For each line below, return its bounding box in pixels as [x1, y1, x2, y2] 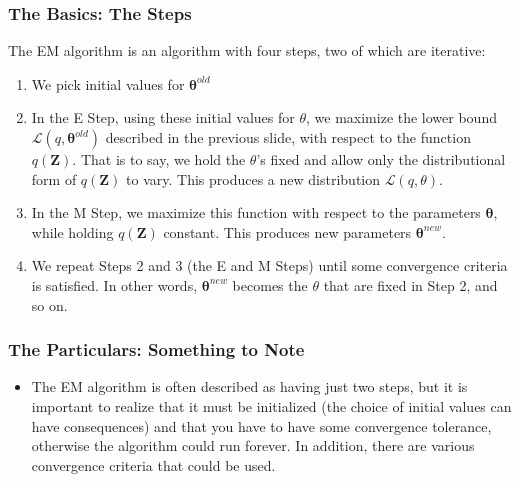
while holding [31, 221, 114, 242]
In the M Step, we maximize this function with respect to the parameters [31, 202, 481, 223]
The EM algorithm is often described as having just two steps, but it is [31, 376, 468, 397]
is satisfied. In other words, [31, 274, 198, 295]
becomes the [232, 274, 308, 295]
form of [31, 168, 77, 189]
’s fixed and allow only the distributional [256, 149, 506, 169]
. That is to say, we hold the [72, 149, 246, 169]
